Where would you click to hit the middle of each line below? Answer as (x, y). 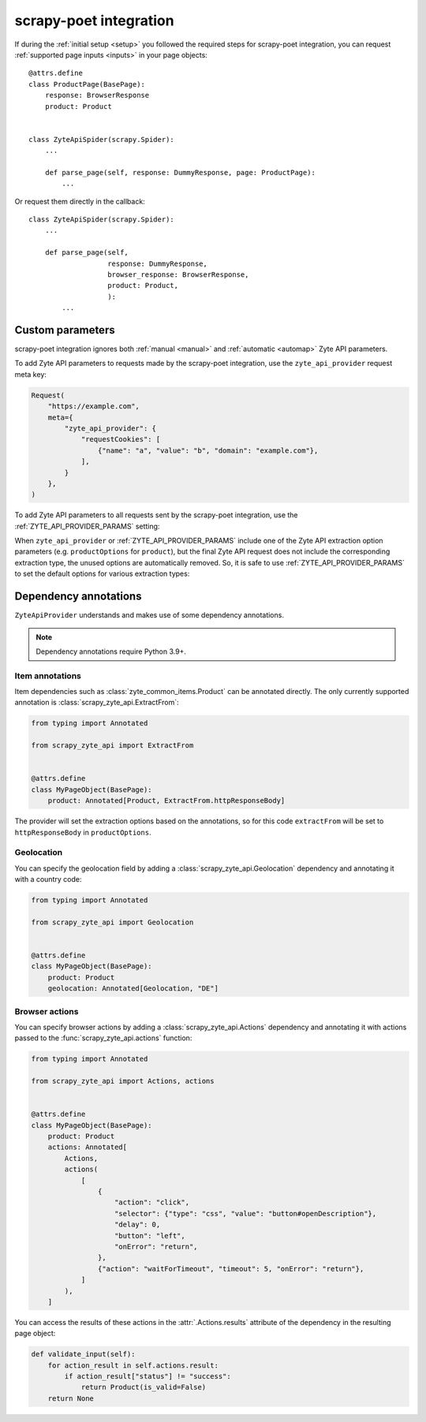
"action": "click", (152, 1202)
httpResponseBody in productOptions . (83, 832)
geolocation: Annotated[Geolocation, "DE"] (133, 989)
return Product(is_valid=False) (144, 1387)
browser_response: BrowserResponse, (178, 274)
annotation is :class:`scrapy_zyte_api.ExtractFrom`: (97, 703)
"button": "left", (150, 1235)
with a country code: (48, 879)
